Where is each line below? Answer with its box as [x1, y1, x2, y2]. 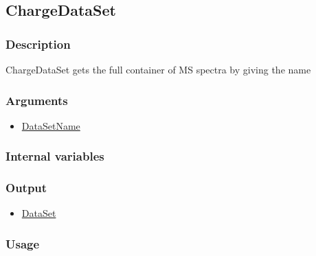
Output [5, 179, 47, 196]
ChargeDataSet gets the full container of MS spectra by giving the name [5, 62, 311, 76]
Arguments [5, 91, 68, 108]
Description [5, 35, 71, 52]
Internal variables [5, 148, 104, 165]
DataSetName [21, 118, 80, 132]
